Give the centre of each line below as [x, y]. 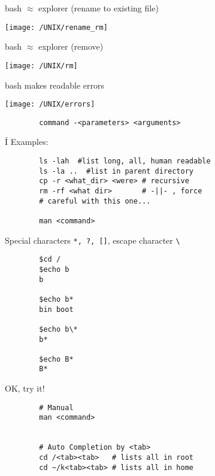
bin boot [56, 309]
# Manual [56, 407]
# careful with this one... [95, 201]
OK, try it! [25, 388]
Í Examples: [27, 142]
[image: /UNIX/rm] [41, 66]
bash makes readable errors [55, 85]
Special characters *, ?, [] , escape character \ [93, 240]
